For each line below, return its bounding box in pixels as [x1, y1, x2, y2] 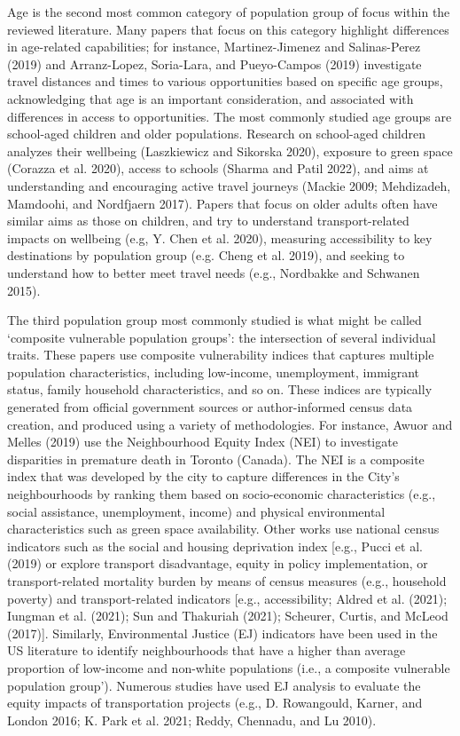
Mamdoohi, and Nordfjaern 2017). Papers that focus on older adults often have [7, 194, 438, 212]
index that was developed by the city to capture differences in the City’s [7, 467, 400, 486]
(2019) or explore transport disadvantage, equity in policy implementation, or [7, 554, 428, 573]
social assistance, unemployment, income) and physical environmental [7, 502, 386, 520]
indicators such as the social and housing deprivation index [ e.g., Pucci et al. [7, 536, 423, 555]
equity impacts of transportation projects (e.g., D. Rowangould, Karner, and [7, 693, 423, 712]
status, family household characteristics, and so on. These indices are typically [7, 380, 433, 399]
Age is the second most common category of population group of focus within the [7, 3, 450, 20]
